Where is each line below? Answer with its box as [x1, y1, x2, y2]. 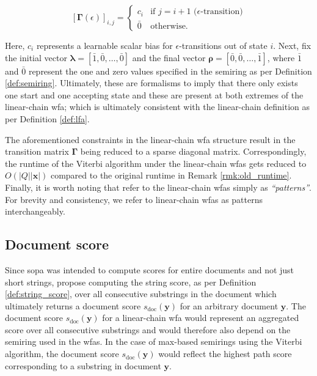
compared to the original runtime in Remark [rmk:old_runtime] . [50, 169, 292, 182]
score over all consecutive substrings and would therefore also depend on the [5, 323, 291, 336]
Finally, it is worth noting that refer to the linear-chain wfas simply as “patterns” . [5, 180, 312, 193]
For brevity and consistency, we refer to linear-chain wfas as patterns [5, 193, 263, 205]
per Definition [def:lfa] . [5, 112, 90, 125]
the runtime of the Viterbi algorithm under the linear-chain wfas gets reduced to [5, 157, 307, 169]
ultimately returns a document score [5, 299, 141, 312]
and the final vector [132, 51, 206, 64]
